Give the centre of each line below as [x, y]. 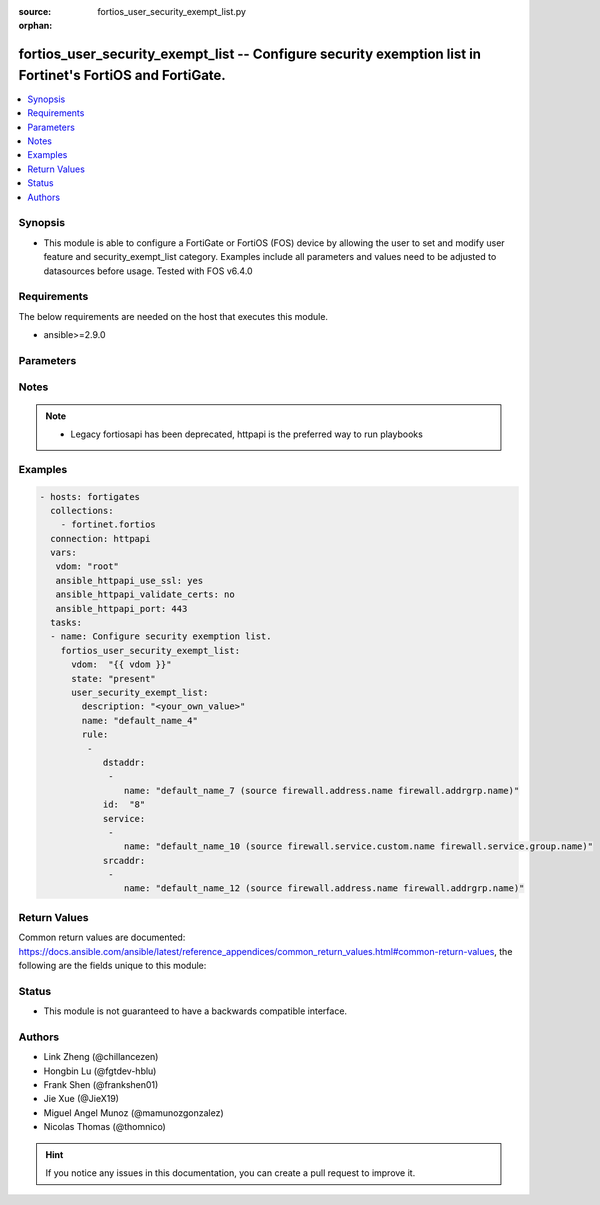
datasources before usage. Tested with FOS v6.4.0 [148, 271]
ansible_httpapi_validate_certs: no [145, 594]
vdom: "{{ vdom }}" [121, 664]
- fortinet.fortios [108, 524]
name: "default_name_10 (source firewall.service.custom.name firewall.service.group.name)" [358, 846]
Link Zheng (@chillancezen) [101, 1057]
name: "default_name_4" [140, 720]
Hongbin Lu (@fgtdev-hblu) [100, 1071]
